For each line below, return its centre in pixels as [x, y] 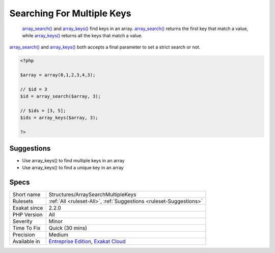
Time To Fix [26, 228]
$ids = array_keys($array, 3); [59, 118]
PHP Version [28, 215]
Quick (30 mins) [68, 228]
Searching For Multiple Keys [70, 13]
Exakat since [28, 208]
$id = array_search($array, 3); [61, 96]
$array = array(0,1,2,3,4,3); [58, 75]
